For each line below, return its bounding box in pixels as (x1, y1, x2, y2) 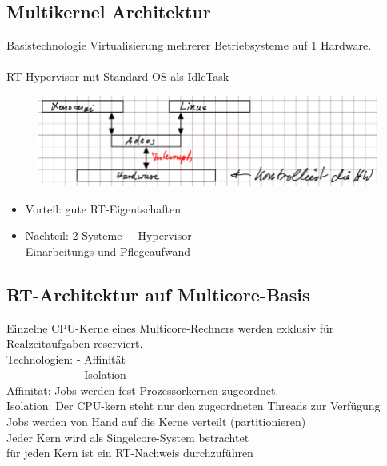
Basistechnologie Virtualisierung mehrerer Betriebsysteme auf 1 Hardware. (6, 37, 372, 54)
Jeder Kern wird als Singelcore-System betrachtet (6, 428, 249, 445)
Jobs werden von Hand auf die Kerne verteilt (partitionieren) (6, 413, 306, 430)
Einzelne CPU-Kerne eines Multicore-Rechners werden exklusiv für (6, 319, 334, 336)
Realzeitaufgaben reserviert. (6, 335, 143, 352)
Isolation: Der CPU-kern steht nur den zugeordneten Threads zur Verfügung (6, 397, 381, 414)
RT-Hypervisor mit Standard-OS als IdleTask (6, 68, 229, 85)
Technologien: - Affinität (6, 350, 126, 367)
